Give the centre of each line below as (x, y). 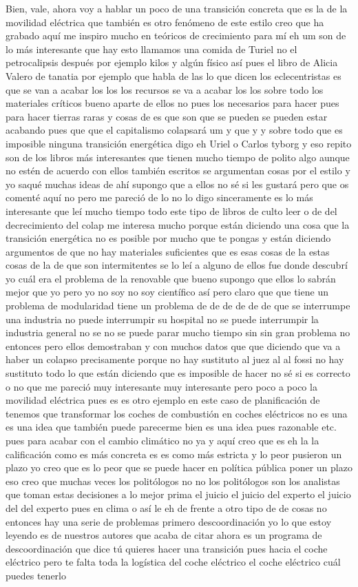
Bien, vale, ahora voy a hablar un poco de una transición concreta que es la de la (177, 8)
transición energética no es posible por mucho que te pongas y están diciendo (168, 238)
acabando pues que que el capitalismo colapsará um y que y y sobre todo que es (174, 130)
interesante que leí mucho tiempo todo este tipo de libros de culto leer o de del (171, 210)
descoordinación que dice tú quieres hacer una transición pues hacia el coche (167, 548)
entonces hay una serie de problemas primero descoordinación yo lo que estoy (169, 521)
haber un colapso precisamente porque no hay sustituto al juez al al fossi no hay (175, 359)
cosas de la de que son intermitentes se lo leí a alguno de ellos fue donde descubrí (177, 265)
